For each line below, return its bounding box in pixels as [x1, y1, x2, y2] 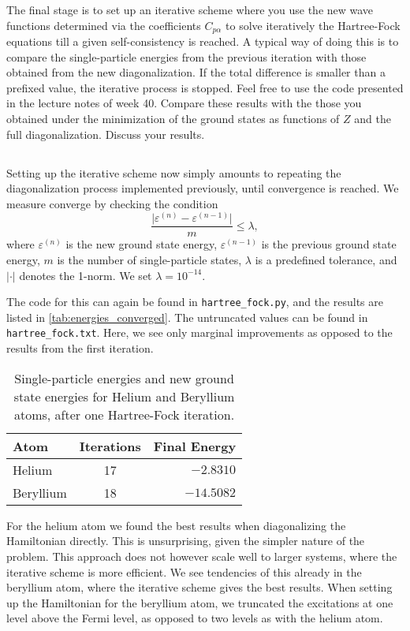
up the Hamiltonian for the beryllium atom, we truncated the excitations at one [6, 594, 393, 610]
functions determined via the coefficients [6, 17, 201, 33]
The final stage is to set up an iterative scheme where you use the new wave [6, 2, 374, 17]
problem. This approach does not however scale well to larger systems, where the [6, 547, 397, 564]
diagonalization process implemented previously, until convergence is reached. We [6, 180, 399, 196]
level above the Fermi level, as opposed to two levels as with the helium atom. [6, 610, 383, 626]
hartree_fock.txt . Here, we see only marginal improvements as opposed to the [6, 324, 393, 341]
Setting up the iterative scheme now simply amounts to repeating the [6, 164, 341, 181]
